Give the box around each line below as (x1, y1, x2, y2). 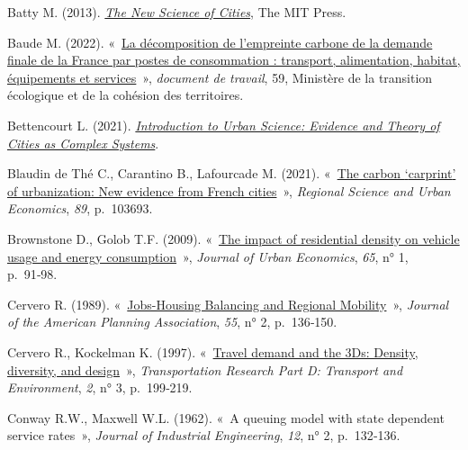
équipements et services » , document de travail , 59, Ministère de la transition (7, 67, 433, 86)
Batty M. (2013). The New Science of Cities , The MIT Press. (7, 3, 346, 21)
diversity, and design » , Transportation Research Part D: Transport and (7, 360, 403, 379)
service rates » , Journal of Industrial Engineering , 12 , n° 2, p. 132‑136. (7, 426, 400, 445)
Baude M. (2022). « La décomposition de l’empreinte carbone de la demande (7, 32, 433, 51)
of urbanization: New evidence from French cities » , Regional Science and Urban (7, 181, 451, 200)
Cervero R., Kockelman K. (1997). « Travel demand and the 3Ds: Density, (7, 342, 418, 361)
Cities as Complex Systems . (7, 133, 159, 152)
